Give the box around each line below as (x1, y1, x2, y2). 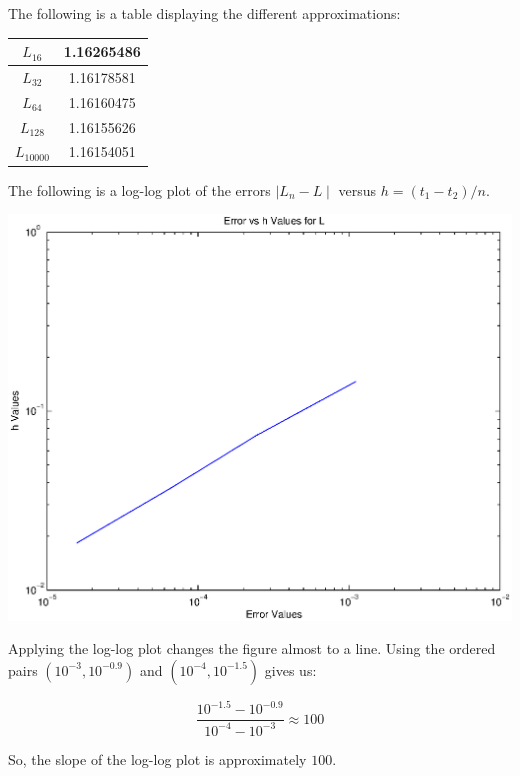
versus (338, 179, 377, 200)
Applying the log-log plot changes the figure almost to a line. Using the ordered (8, 638, 496, 659)
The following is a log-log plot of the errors (8, 179, 271, 200)
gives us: (264, 659, 317, 680)
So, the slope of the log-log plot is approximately (8, 748, 307, 769)
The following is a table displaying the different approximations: (8, 3, 401, 23)
